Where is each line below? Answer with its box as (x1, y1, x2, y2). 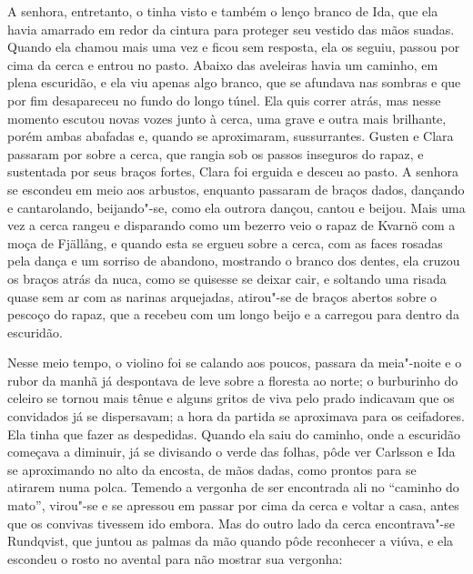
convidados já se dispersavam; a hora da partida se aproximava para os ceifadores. (7, 407, 465, 426)
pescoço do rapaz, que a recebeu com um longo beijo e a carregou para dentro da (7, 305, 459, 324)
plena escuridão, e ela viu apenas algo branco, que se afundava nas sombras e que (7, 73, 461, 92)
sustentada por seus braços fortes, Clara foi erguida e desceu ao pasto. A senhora (7, 162, 458, 181)
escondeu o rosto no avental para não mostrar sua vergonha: (7, 549, 343, 568)
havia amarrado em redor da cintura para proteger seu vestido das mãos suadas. (7, 19, 455, 38)
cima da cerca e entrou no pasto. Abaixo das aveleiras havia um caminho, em (7, 55, 438, 74)
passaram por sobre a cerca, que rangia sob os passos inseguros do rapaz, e (7, 144, 424, 163)
